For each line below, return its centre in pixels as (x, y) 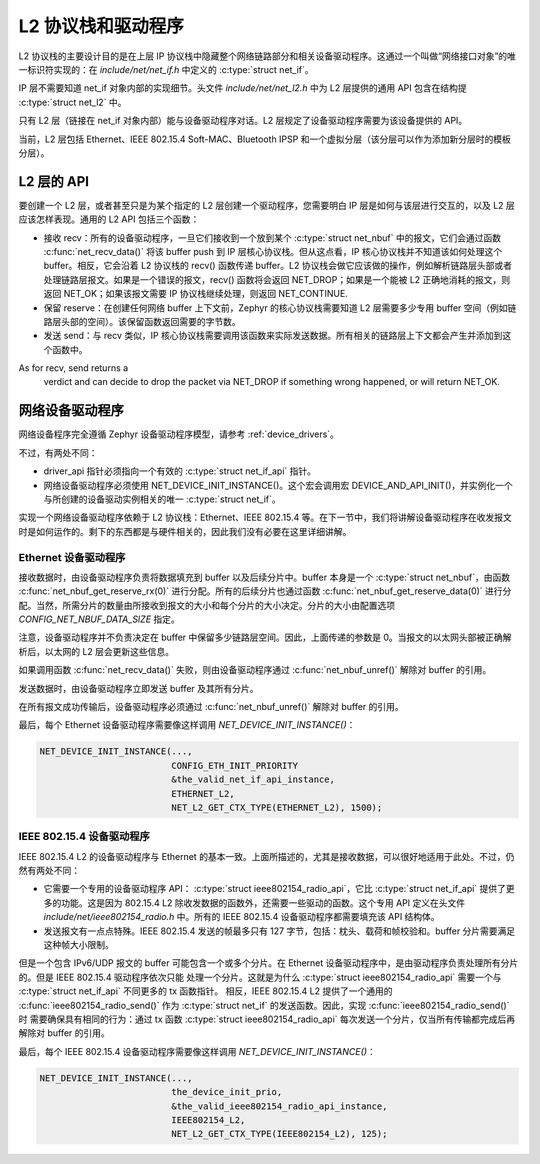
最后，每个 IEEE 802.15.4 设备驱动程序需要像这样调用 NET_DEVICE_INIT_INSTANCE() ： (197, 1051)
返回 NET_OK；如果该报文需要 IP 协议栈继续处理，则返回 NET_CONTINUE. (196, 294)
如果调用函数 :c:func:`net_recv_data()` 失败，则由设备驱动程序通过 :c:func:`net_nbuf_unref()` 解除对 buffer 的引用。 (255, 670)
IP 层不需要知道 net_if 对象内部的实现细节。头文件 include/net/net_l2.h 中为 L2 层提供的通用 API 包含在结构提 (242, 88)
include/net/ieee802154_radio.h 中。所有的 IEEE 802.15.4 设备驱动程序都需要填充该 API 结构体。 (241, 917)
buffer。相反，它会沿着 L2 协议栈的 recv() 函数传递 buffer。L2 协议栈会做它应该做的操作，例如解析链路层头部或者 (277, 266)
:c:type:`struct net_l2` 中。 (72, 102)
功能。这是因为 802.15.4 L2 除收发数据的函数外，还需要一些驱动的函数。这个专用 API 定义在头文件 (263, 902)
